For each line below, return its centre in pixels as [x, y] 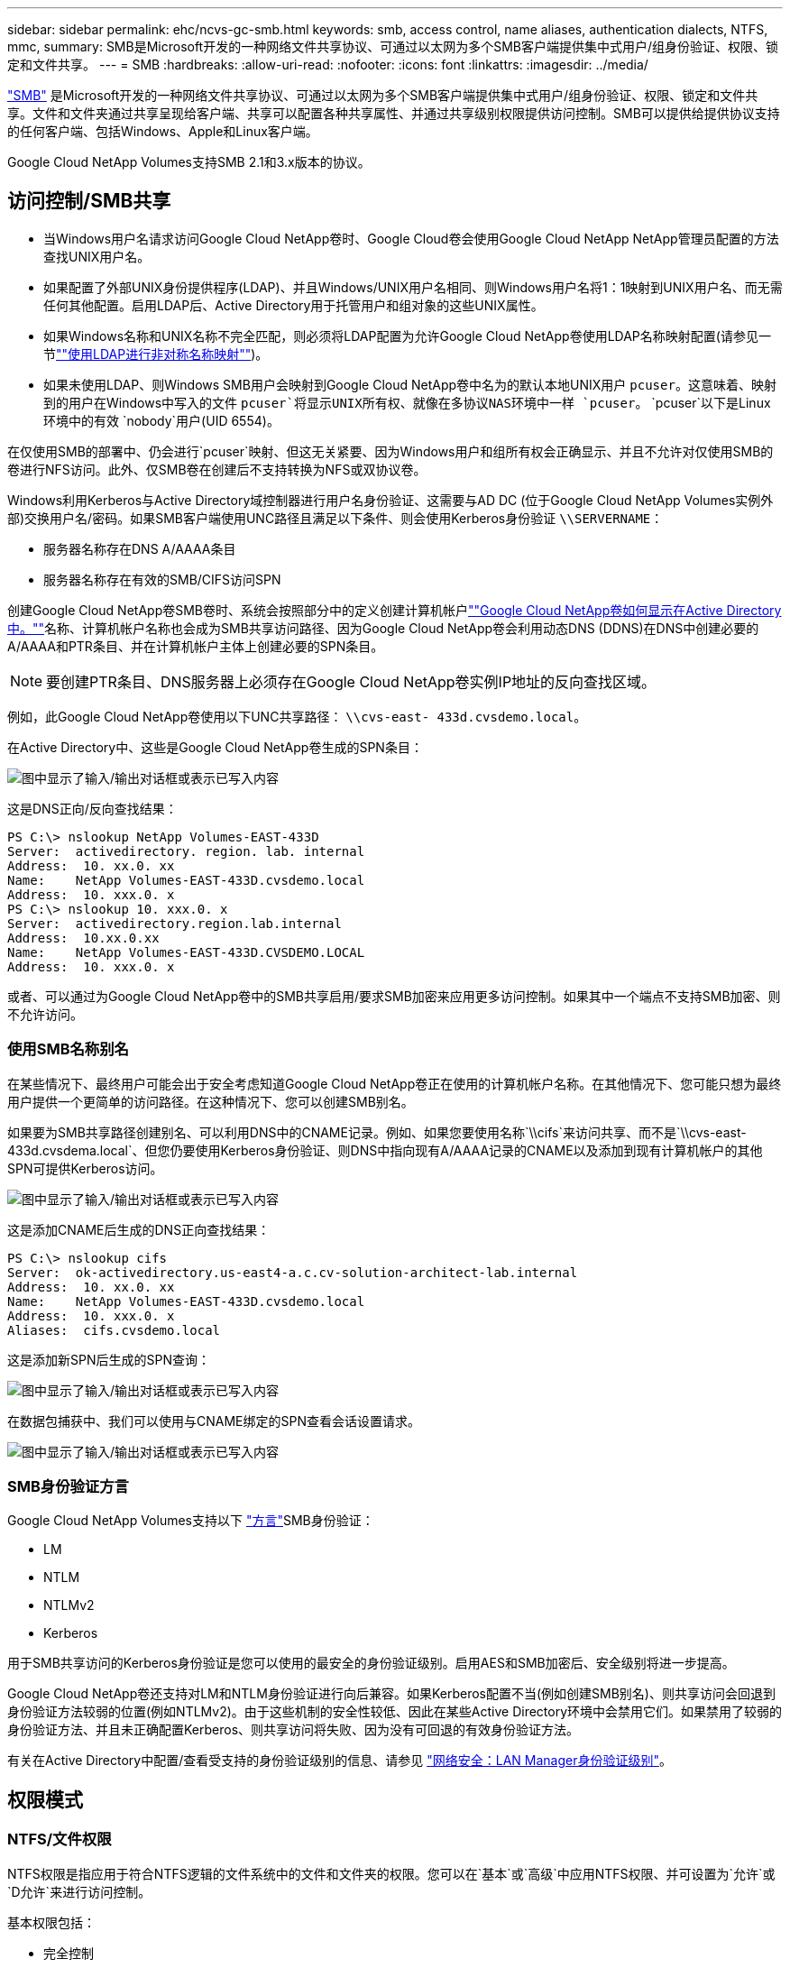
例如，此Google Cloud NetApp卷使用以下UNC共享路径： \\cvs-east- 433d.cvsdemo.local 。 [297, 716]
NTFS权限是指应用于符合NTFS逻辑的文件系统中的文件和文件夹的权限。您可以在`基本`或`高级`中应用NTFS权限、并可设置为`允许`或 [391, 1873]
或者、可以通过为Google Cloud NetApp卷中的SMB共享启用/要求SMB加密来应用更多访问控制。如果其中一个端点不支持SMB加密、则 [394, 996]
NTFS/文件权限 [60, 1839]
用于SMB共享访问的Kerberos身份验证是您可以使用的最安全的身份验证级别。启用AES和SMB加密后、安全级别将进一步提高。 [371, 1663]
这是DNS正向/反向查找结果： [92, 808]
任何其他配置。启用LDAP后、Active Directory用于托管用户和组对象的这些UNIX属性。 [294, 305]
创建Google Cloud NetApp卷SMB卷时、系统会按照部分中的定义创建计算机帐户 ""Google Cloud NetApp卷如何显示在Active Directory [395, 610]
